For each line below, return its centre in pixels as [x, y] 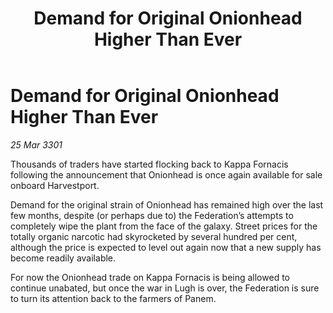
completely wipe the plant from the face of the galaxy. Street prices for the [164, 226]
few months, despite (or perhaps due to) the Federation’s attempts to [152, 215]
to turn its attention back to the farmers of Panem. [113, 298]
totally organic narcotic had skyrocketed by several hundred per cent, [154, 236]
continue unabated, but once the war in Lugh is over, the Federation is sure [165, 288]
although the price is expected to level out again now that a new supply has [166, 247]
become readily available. [63, 258]
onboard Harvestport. [55, 185]
